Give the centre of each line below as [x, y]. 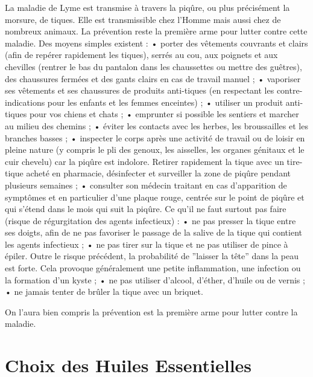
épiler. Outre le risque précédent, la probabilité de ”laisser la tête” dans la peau [152, 256]
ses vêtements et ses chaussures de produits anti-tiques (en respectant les [140, 90]
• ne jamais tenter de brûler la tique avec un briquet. [104, 292]
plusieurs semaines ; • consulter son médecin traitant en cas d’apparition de [146, 185]
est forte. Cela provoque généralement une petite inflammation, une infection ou [153, 268]
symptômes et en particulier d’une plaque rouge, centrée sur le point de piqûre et [155, 197]
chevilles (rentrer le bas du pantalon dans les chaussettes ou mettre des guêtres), [153, 66]
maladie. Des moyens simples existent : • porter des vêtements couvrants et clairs [156, 43]
